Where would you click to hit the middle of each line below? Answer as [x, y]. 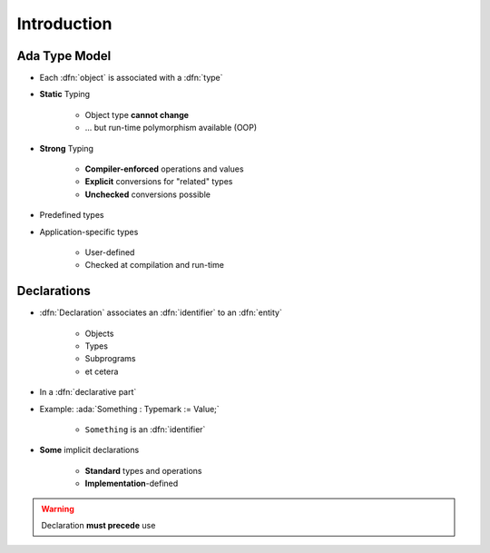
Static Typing [65, 94]
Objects [99, 333]
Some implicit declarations [89, 450]
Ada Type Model [64, 56]
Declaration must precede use [98, 525]
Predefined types [72, 215]
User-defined [110, 252]
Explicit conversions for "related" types [159, 182]
